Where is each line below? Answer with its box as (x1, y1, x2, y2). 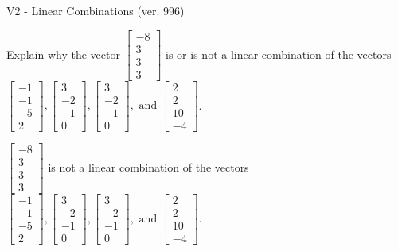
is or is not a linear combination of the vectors (166, 45, 392, 62)
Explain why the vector (6, 45, 120, 62)
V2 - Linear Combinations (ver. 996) (6, 2, 185, 18)
